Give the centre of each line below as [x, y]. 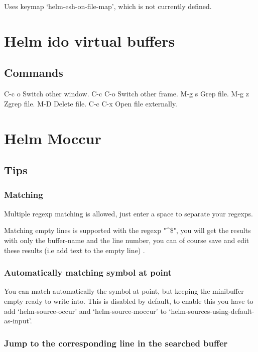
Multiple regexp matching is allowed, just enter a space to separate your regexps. [128, 213]
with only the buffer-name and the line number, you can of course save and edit [127, 240]
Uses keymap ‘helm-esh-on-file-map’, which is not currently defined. [108, 6]
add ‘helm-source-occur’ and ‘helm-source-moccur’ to [85, 311]
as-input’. [18, 321]
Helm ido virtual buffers [90, 40]
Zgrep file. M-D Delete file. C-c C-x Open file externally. [91, 103]
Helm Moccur [53, 138]
